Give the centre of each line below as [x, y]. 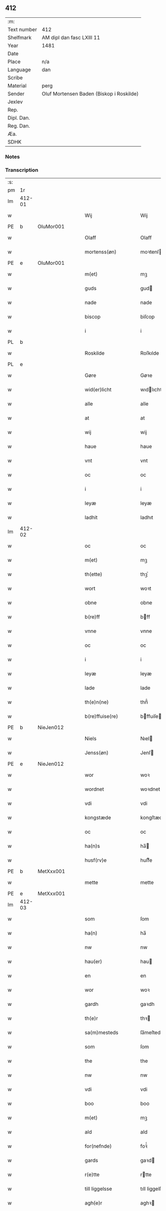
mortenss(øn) [101, 252]
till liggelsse [98, 1189]
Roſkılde [150, 353]
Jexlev [15, 102]
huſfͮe [146, 860]
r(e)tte [92, 1174]
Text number [22, 29]
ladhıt [146, 517]
